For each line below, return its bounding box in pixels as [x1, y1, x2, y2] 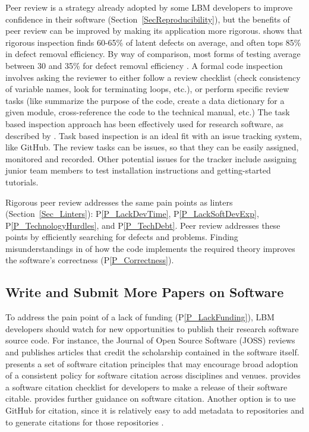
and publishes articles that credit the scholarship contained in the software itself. [5, 346, 299, 358]
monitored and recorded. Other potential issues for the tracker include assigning [5, 152, 297, 165]
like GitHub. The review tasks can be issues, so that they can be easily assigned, [5, 141, 299, 153]
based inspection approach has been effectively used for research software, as [5, 117, 284, 130]
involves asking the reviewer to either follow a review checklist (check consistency [5, 71, 301, 83]
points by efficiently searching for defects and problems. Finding [5, 231, 238, 243]
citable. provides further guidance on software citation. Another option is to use [5, 392, 296, 405]
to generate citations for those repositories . [5, 415, 164, 428]
